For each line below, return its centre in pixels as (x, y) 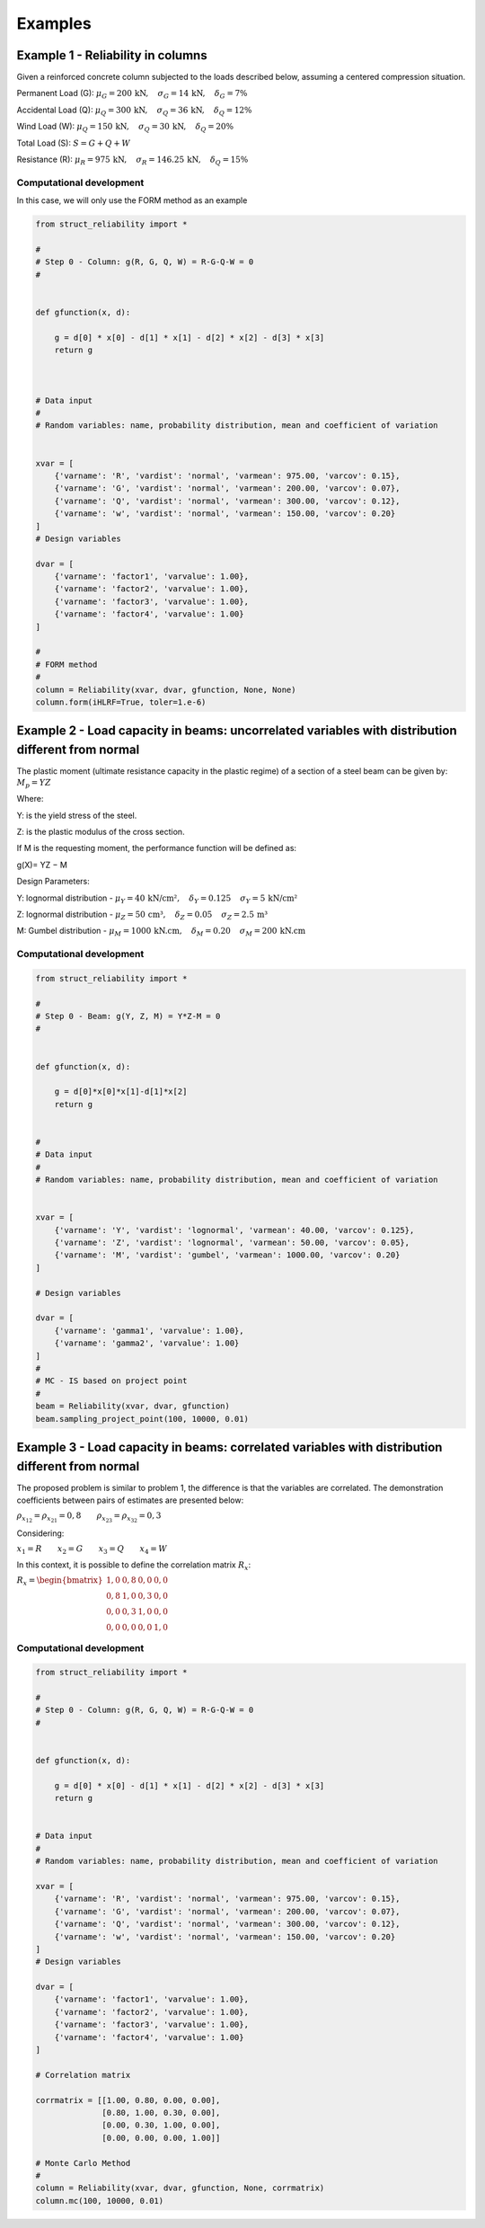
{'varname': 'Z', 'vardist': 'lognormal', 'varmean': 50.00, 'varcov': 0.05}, (232, 1243)
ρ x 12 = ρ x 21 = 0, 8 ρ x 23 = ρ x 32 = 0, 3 (89, 1518)
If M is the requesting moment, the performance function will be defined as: (156, 848)
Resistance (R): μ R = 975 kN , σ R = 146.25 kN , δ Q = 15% (132, 160)
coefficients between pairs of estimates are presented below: (130, 1500)
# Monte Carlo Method (83, 2163)
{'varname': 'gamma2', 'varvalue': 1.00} (147, 1343)
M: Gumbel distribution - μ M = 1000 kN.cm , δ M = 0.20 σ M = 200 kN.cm (161, 932)
